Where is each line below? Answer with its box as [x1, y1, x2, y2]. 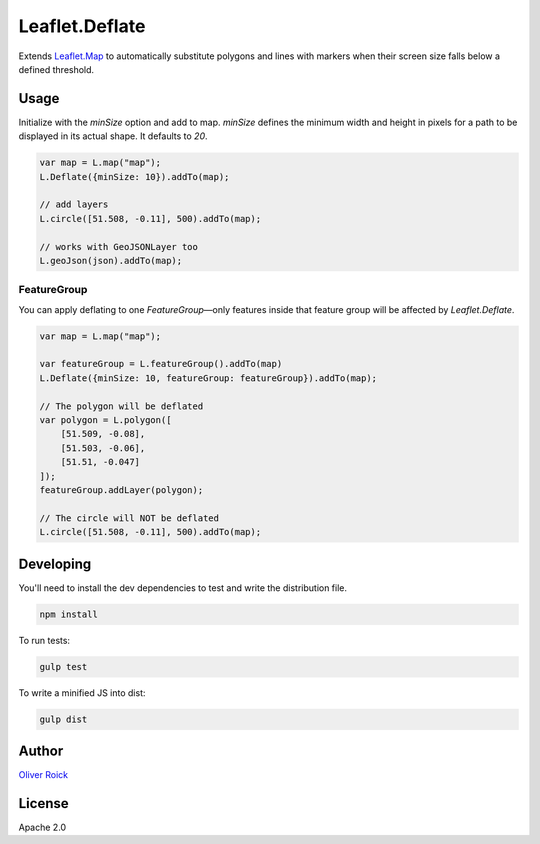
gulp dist [39, 713, 88, 725]
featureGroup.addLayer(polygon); [39, 484, 204, 495]
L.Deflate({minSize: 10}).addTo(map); [39, 171, 230, 182]
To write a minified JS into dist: [18, 686, 146, 699]
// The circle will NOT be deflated [39, 512, 220, 524]
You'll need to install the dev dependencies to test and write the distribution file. [18, 581, 348, 594]
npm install [39, 608, 99, 620]
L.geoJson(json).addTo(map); [39, 255, 183, 266]
